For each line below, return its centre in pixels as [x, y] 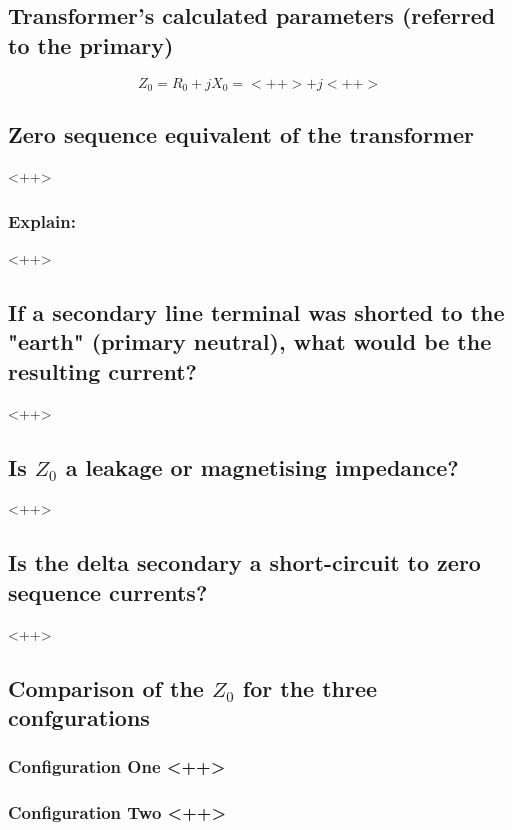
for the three [310, 687]
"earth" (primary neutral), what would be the [250, 341]
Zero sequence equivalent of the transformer [241, 134]
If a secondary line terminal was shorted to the [256, 312]
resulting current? [102, 370]
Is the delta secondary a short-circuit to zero [244, 562]
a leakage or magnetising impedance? [262, 466]
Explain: [42, 220]
